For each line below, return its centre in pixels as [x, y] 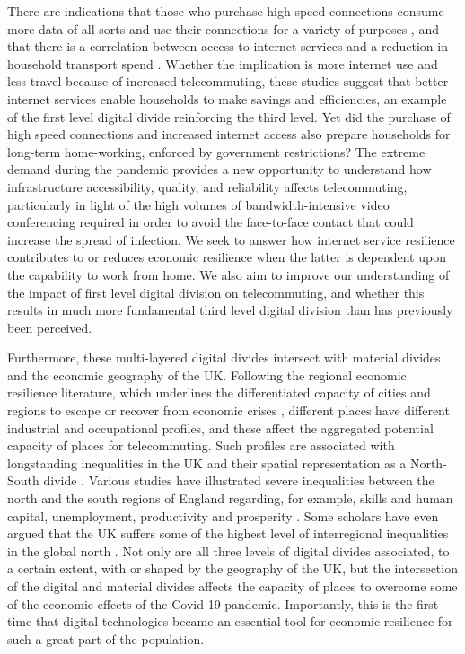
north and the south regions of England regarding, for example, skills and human [230, 498]
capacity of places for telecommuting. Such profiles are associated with [201, 445]
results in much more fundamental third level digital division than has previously [230, 310]
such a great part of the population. [106, 638]
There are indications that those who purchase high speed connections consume [226, 11]
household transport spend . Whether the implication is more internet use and [223, 63]
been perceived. [50, 327]
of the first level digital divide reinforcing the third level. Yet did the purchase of [229, 116]
